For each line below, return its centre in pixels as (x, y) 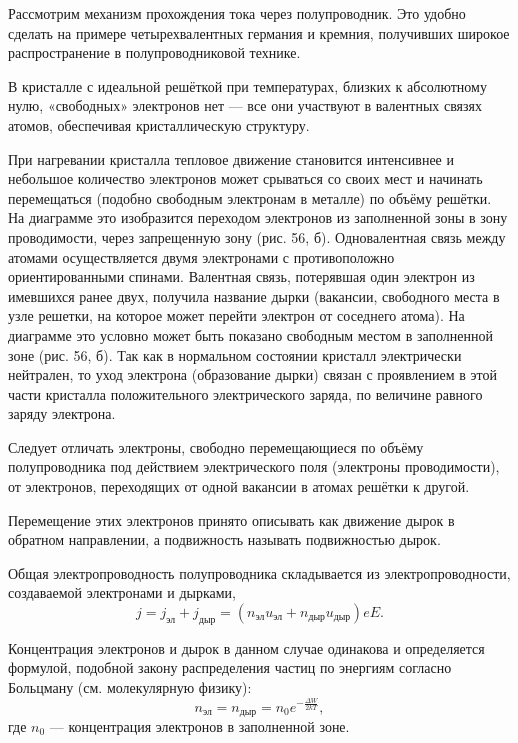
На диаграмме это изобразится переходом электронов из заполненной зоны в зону (258, 217)
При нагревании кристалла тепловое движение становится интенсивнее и (231, 158)
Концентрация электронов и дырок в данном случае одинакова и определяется (246, 647)
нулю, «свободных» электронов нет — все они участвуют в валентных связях (245, 105)
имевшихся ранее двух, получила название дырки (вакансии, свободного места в (254, 295)
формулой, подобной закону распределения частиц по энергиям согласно (230, 667)
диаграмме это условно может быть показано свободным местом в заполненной (250, 334)
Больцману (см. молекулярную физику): (130, 687)
